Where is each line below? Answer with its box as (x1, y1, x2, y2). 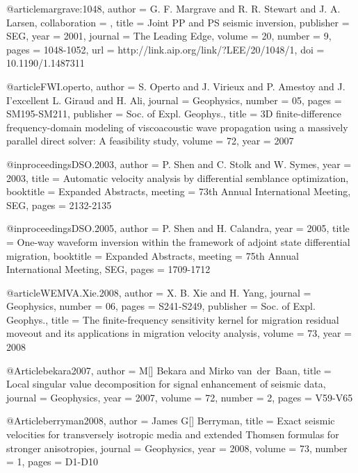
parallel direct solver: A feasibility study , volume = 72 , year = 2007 (6, 133, 294, 148)
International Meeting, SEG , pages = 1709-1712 (6, 262, 211, 276)
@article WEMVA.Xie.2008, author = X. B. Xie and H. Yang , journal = (6, 285, 311, 299)
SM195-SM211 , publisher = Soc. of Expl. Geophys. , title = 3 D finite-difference (6, 106, 341, 121)
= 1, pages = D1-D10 (6, 454, 98, 469)
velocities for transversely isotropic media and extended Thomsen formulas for (6, 427, 339, 442)
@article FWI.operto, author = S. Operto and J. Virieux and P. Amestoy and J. (6, 78, 345, 93)
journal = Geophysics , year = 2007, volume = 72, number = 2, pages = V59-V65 (6, 390, 353, 404)
